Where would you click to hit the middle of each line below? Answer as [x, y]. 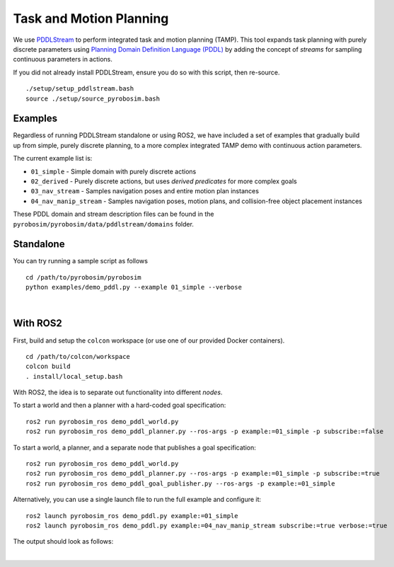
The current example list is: [53, 159]
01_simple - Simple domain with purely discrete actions [114, 171]
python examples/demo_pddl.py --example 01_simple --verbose [134, 287]
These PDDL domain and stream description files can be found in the [114, 214]
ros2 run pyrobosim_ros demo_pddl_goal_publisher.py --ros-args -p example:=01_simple [180, 483]
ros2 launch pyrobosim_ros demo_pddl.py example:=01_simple [132, 516]
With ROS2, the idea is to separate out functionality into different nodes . [118, 392]
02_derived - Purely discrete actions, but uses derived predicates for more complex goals [164, 181]
